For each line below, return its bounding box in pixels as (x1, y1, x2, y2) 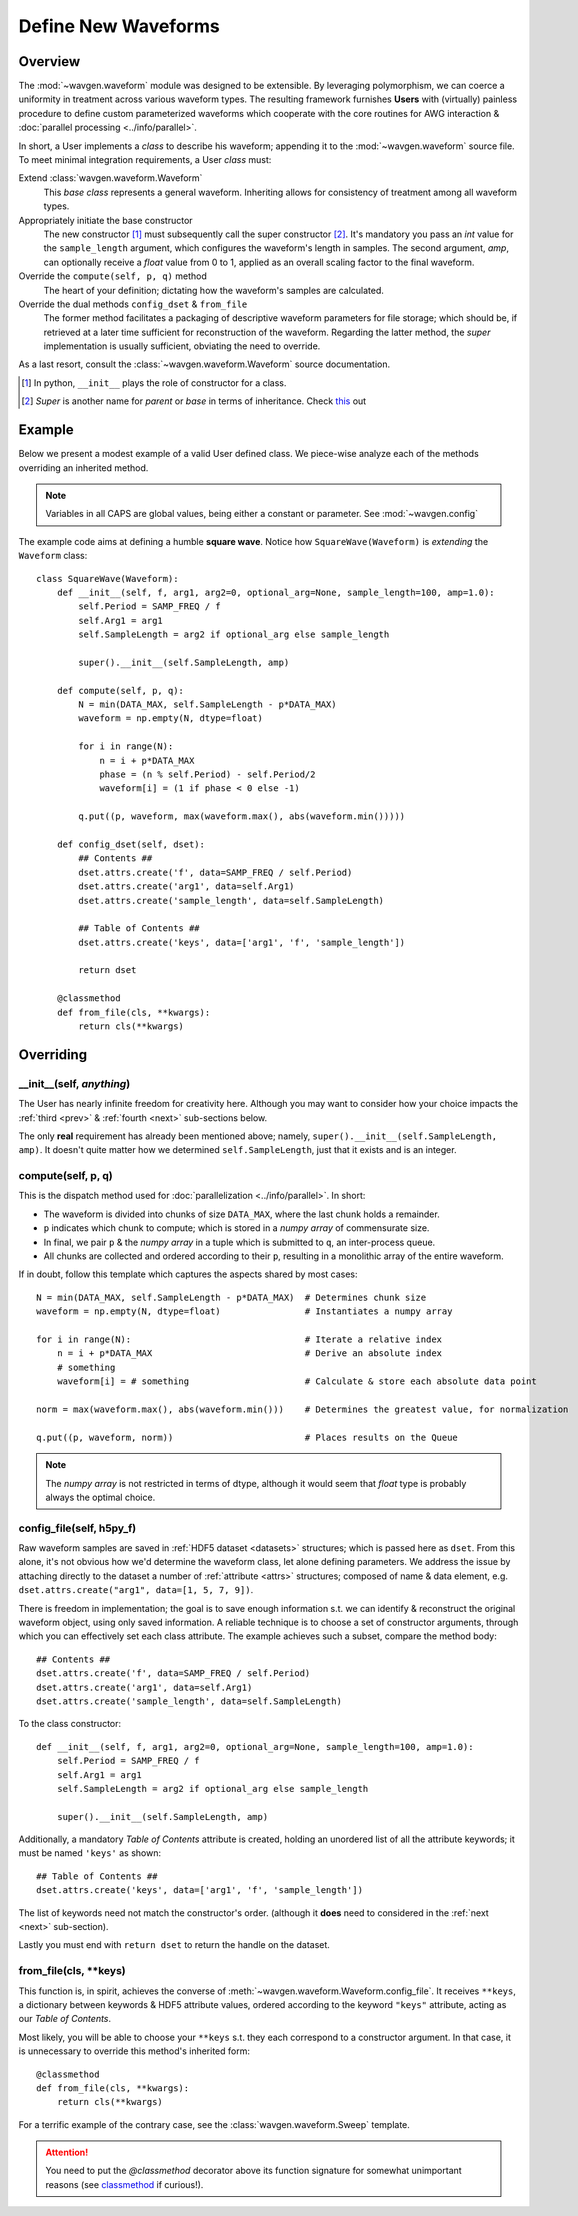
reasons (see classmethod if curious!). (45, 2178, 204, 2190)
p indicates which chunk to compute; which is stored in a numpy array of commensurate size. (43, 1222, 430, 1234)
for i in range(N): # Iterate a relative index (36, 1334, 443, 1345)
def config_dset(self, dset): (56, 838, 205, 850)
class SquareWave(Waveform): (36, 573, 179, 584)
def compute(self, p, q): (56, 685, 185, 696)
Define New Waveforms (18, 15, 220, 37)
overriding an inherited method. (18, 461, 149, 474)
